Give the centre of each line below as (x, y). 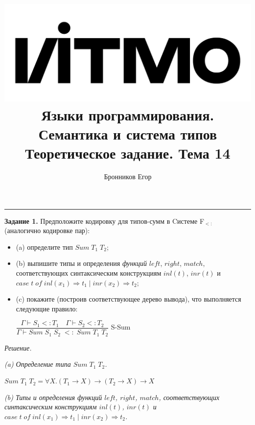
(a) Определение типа (38, 364)
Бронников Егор (128, 177)
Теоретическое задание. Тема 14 (128, 153)
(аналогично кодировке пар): (47, 230)
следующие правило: (47, 308)
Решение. (18, 347)
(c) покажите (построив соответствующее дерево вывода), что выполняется (128, 299)
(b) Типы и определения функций (53, 397)
